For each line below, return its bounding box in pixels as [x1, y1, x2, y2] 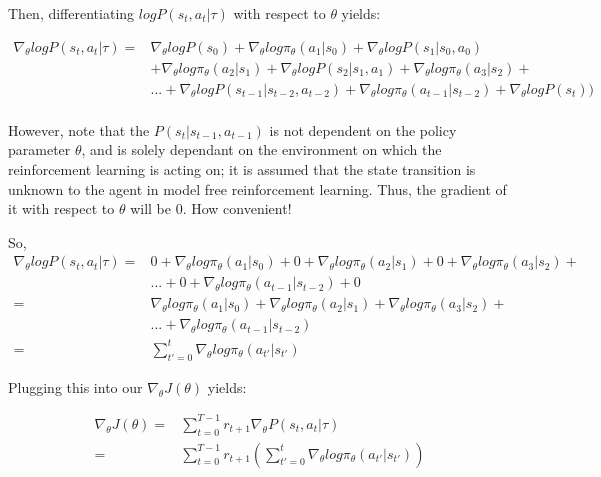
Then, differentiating [8, 3, 135, 23]
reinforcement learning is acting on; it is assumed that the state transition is [8, 158, 476, 179]
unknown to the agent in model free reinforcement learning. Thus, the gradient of [8, 178, 507, 199]
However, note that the [8, 119, 150, 140]
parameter [8, 139, 71, 160]
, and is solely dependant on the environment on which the [81, 139, 442, 160]
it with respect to [8, 198, 115, 219]
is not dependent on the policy [269, 119, 457, 140]
